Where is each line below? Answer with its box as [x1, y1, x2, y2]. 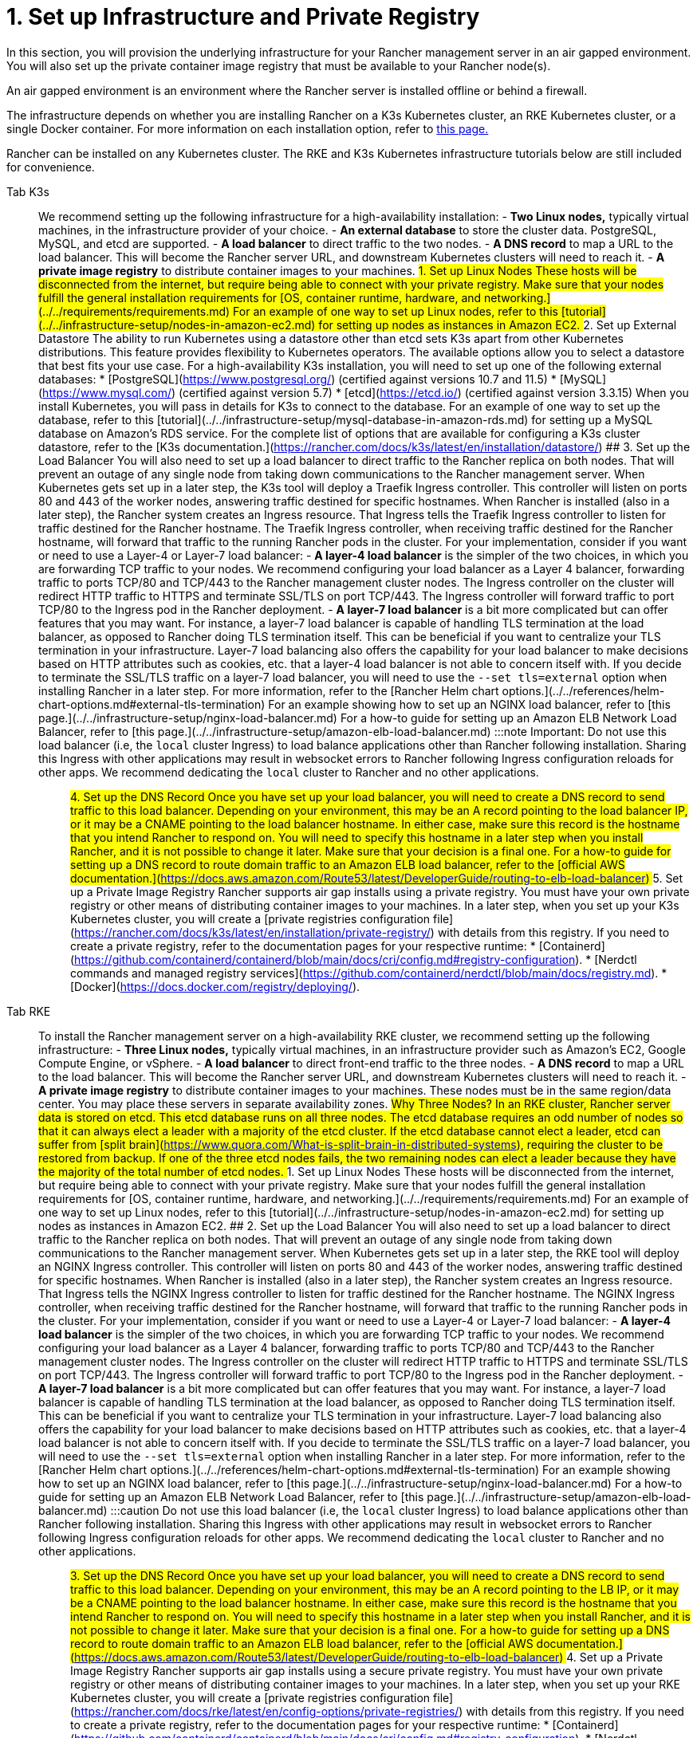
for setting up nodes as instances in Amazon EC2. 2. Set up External [318, 317, 677, 332]
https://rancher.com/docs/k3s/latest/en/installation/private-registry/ [74, 925, 431, 939]
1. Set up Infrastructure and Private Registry [6, 3, 480, 30]
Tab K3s [6, 184, 49, 199]
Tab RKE [6, 1004, 51, 1018]
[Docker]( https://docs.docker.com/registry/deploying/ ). [70, 979, 360, 993]
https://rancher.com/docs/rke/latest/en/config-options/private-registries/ [74, 1704, 459, 1718]
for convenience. [6, 159, 95, 174]
